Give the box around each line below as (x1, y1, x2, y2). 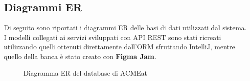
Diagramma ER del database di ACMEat (23, 67, 147, 78)
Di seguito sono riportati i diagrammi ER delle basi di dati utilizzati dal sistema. (4, 22, 247, 33)
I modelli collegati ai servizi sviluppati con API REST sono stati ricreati (4, 32, 221, 42)
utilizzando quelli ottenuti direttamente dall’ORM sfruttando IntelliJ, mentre (4, 41, 235, 52)
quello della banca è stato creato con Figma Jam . (4, 51, 157, 61)
